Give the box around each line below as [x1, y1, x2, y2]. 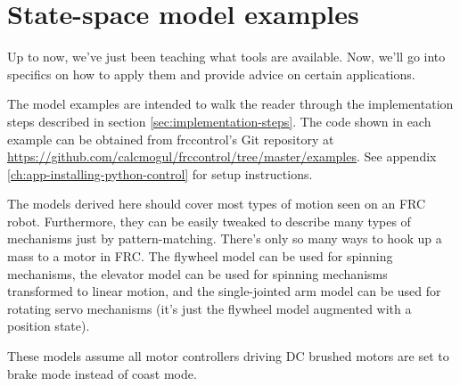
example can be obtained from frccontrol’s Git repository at [7, 129, 334, 148]
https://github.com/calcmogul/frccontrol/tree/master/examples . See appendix [7, 147, 437, 166]
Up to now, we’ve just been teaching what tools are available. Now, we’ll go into [7, 47, 446, 66]
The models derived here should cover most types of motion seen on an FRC [7, 194, 426, 213]
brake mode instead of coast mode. [7, 364, 197, 382]
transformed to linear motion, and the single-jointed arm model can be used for [7, 282, 441, 300]
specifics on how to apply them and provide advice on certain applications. [7, 64, 415, 83]
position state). [7, 316, 90, 335]
